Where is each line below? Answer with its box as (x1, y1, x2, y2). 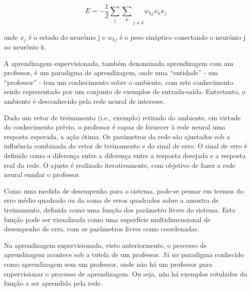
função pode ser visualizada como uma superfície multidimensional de (4, 214, 211, 224)
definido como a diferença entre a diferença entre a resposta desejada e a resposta (4, 150, 246, 160)
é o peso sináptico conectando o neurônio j (119, 32, 246, 42)
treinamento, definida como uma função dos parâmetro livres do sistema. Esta (4, 204, 235, 214)
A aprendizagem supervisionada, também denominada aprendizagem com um (4, 58, 234, 68)
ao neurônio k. (4, 42, 47, 52)
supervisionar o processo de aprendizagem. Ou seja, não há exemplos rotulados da (4, 268, 248, 278)
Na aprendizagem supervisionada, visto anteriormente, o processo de (4, 240, 207, 250)
